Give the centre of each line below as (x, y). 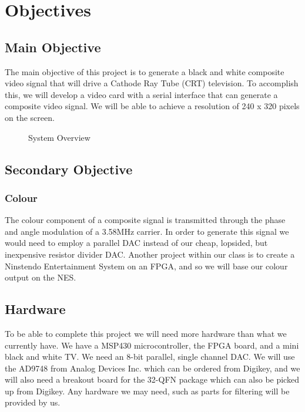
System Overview (59, 137)
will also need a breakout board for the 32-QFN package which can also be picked (152, 379)
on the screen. (30, 117)
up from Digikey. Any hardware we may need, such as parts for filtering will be (147, 391)
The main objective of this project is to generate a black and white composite (145, 71)
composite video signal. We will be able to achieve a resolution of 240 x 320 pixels (152, 106)
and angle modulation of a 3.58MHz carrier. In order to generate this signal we (147, 231)
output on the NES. (41, 277)
